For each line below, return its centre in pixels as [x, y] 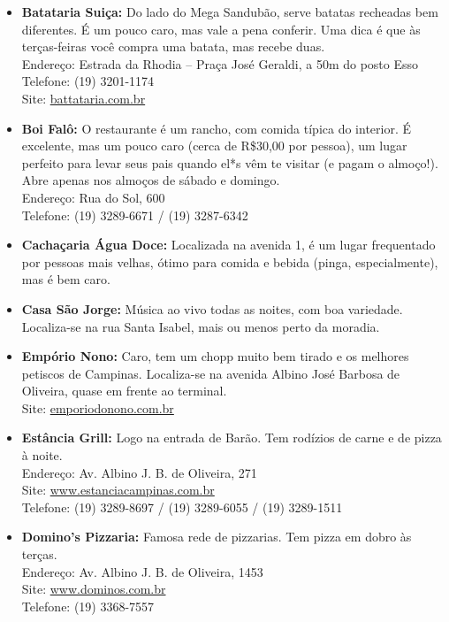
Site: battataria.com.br [84, 98]
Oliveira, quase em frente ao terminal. [124, 391]
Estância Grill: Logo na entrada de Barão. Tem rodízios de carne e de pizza [232, 438]
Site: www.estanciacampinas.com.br [118, 490]
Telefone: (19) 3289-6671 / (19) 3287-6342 [135, 215]
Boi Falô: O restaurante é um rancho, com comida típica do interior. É [217, 128]
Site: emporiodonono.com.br [98, 407]
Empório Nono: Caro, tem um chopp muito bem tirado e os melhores [215, 356]
